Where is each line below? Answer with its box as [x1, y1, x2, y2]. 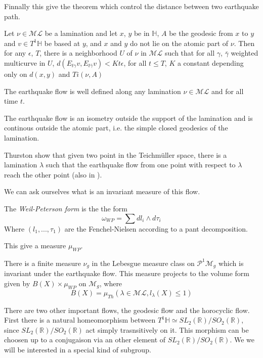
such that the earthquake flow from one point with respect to [46, 159, 236, 170]
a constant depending [177, 57, 244, 68]
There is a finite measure [4, 257, 81, 268]
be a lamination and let [45, 28, 118, 38]
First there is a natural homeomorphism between [4, 315, 156, 325]
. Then [234, 37, 255, 48]
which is [218, 257, 244, 268]
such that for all [165, 48, 215, 58]
